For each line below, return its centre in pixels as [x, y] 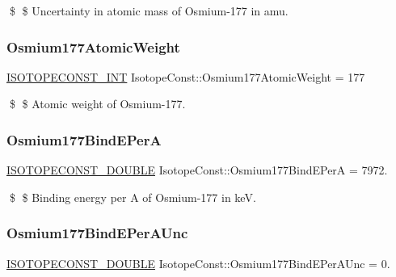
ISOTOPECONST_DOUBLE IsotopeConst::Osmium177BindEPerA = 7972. [197, 170]
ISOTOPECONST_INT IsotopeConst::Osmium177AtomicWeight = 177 [186, 76]
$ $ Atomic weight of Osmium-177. [97, 104]
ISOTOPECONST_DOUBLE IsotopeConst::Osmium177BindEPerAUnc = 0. [198, 263]
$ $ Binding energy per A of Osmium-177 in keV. [133, 197]
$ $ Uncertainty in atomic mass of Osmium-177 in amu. [149, 10]
